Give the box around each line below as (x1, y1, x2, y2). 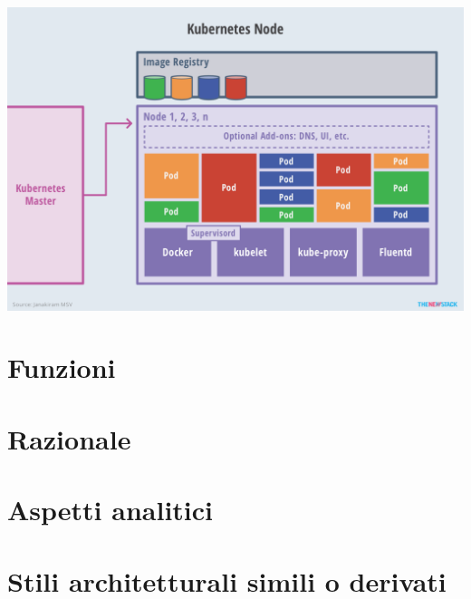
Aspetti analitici (7, 491, 214, 528)
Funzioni (7, 349, 116, 386)
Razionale (7, 420, 131, 457)
